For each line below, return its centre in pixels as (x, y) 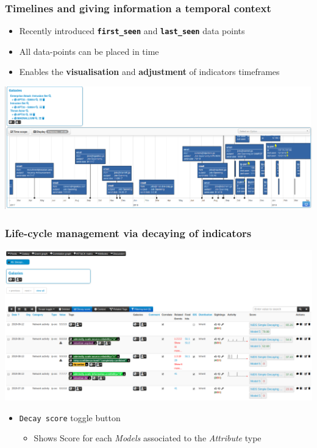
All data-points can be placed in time (89, 51)
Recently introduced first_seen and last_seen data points (132, 31)
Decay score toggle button (70, 417)
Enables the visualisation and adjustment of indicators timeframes (149, 72)
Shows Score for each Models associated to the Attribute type (148, 438)
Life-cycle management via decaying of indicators (128, 233)
